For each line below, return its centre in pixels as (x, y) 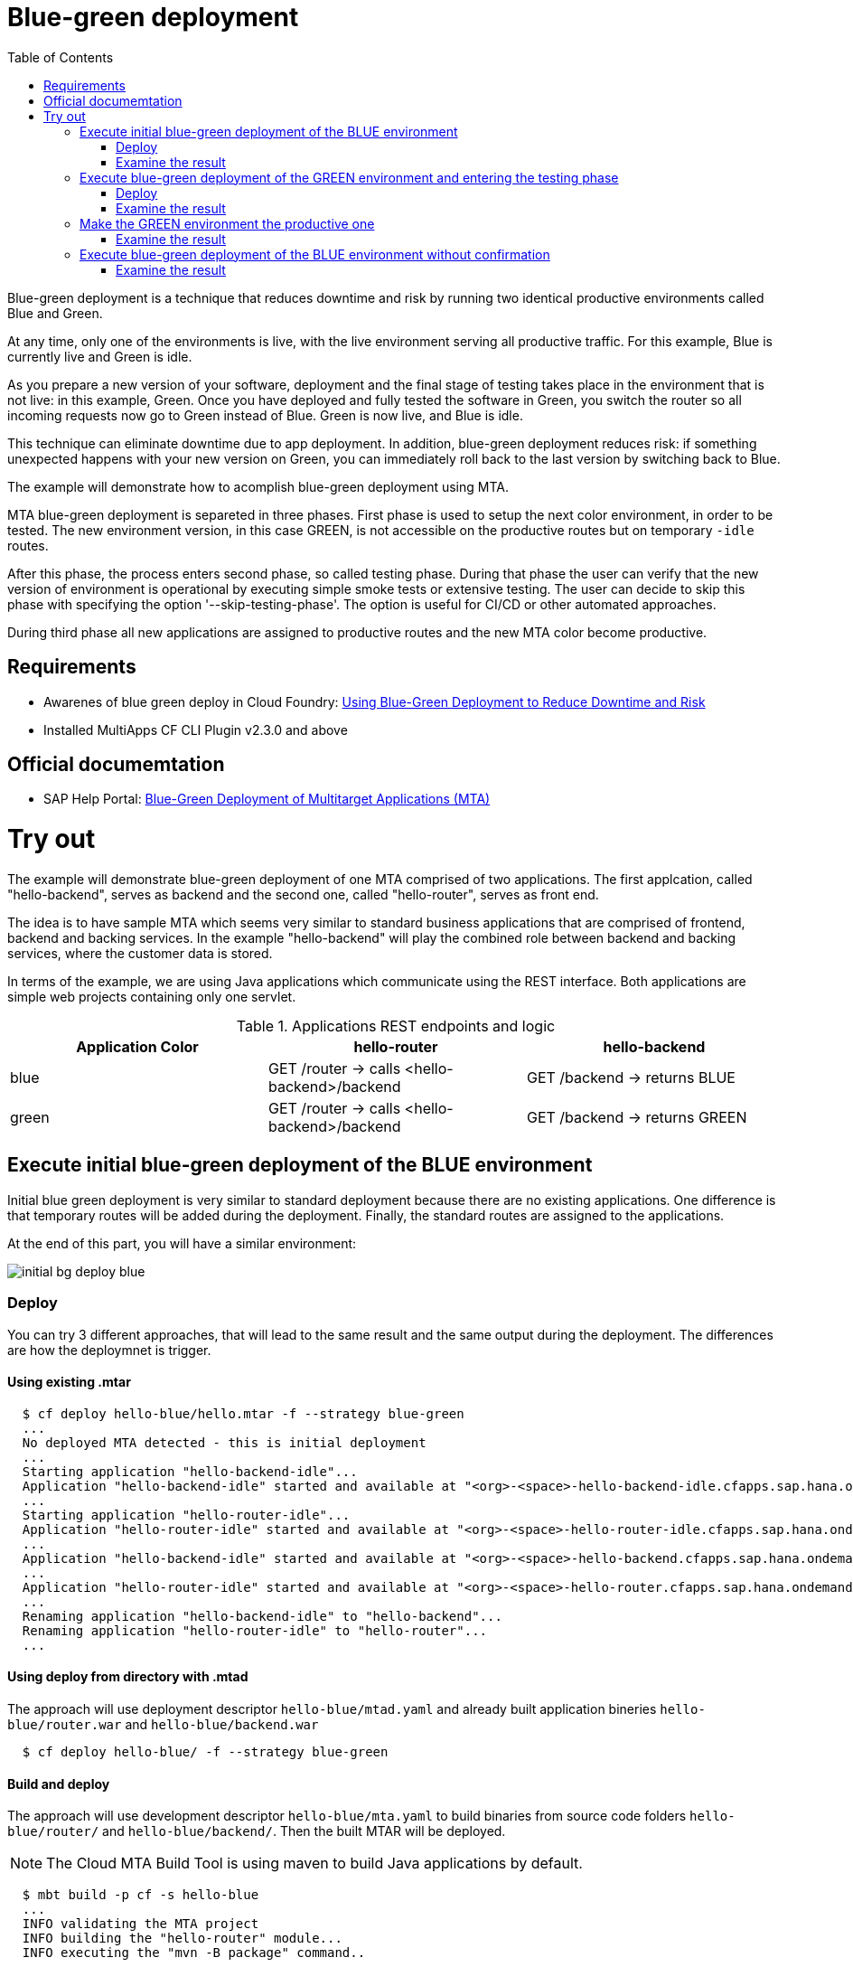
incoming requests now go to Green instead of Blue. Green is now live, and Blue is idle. (265, 415)
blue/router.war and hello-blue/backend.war (163, 1724)
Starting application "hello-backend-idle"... (190, 1471)
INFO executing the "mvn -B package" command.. (194, 1953)
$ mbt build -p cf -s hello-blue (141, 1895)
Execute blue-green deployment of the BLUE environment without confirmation (315, 254)
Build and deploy (59, 1783)
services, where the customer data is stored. (140, 953)
